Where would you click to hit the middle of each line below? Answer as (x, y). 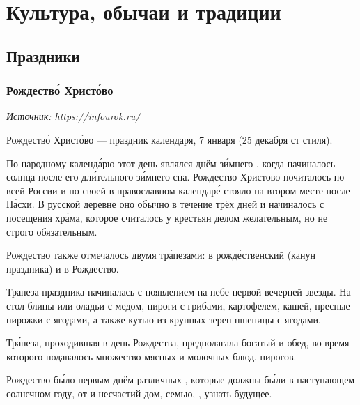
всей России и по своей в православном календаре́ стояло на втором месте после (178, 190)
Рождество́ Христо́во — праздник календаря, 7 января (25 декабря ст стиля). (170, 139)
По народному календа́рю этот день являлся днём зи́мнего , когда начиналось (171, 163)
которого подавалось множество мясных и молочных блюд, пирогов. (151, 356)
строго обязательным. (52, 231)
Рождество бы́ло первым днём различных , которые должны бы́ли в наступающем (181, 380)
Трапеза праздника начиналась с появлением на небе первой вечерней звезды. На (179, 292)
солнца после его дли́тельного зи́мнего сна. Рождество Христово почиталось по (175, 177)
